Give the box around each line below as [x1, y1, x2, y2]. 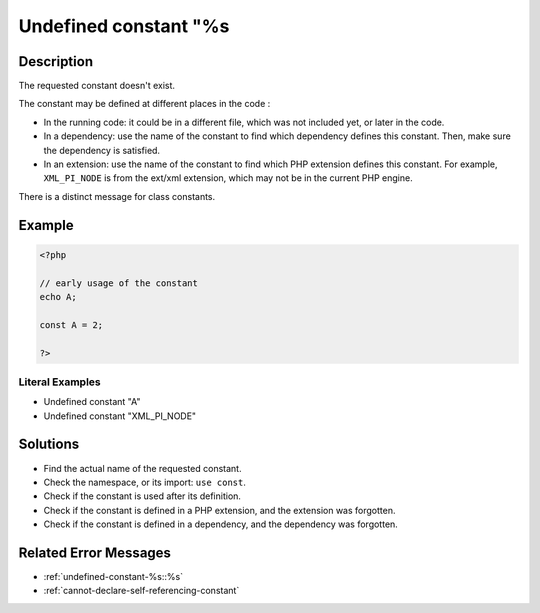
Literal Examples [18, 375, 101, 389]
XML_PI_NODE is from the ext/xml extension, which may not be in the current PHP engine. [43, 172, 414, 184]
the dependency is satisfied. [43, 144, 160, 156]
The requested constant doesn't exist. [18, 80, 175, 92]
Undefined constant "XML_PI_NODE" [43, 410, 197, 422]
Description [18, 53, 94, 70]
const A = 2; [39, 319, 104, 330]
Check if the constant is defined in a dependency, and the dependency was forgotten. [43, 518, 399, 530]
